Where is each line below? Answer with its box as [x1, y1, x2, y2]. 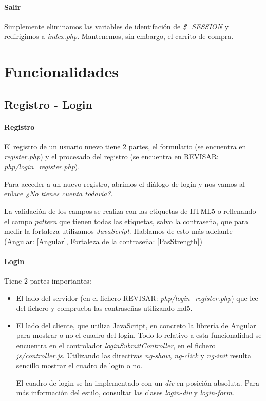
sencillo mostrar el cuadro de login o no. [16, 360, 143, 371]
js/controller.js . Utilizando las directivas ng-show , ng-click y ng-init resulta [16, 350, 251, 360]
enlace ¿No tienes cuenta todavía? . [4, 188, 113, 199]
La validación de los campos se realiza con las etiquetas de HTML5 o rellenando [4, 205, 256, 216]
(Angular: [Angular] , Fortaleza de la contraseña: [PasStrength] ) [4, 235, 202, 246]
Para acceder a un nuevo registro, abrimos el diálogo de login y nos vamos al [4, 178, 245, 189]
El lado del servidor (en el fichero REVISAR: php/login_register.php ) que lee [16, 292, 258, 303]
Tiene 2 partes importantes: [4, 275, 91, 286]
